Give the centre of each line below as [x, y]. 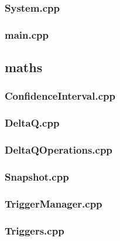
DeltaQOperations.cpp [59, 150]
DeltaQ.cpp [32, 123]
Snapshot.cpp [37, 176]
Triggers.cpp [35, 230]
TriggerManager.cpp [54, 203]
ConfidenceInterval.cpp [60, 96]
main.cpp [27, 34]
